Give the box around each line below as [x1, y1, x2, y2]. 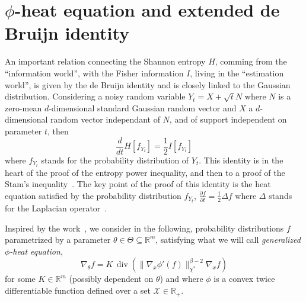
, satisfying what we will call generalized [155, 233, 301, 246]
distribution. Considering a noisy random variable [5, 90, 186, 102]
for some [5, 272, 36, 285]
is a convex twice [213, 272, 275, 285]
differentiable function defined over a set [5, 284, 151, 297]
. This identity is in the [199, 153, 283, 166]
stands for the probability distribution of [41, 153, 189, 166]
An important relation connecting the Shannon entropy [5, 55, 206, 68]
